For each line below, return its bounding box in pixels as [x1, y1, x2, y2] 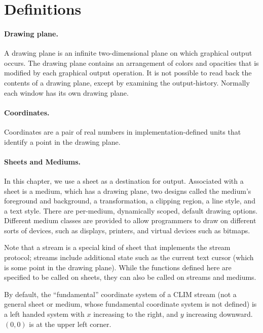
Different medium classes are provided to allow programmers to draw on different [4, 215, 256, 226]
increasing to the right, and [93, 309, 178, 319]
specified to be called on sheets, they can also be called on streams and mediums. [4, 272, 256, 282]
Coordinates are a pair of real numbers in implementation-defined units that [4, 126, 241, 137]
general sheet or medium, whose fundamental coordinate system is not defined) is [4, 299, 257, 309]
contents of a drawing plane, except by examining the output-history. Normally [4, 77, 250, 88]
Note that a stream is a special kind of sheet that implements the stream [4, 242, 231, 253]
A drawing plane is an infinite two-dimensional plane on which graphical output [4, 48, 252, 58]
